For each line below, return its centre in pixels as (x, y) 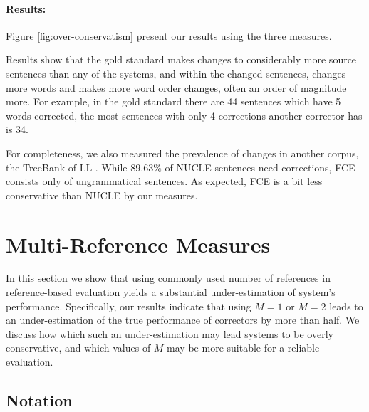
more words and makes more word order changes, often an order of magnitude (176, 87)
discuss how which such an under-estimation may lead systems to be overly (170, 333)
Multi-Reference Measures (138, 244)
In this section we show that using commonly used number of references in (168, 278)
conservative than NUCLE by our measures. (102, 195)
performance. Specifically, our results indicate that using (129, 306)
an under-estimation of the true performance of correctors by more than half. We (183, 320)
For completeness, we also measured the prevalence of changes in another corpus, (182, 153)
